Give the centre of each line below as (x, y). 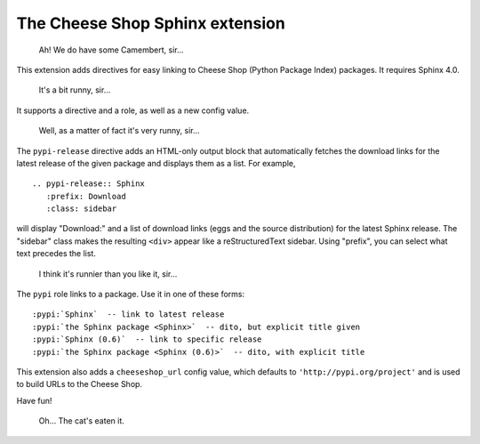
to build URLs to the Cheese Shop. (79, 384)
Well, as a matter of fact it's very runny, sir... (119, 131)
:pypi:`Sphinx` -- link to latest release (128, 315)
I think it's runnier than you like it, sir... (108, 274)
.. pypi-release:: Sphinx (89, 184)
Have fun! (34, 400)
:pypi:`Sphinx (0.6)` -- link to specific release (147, 339)
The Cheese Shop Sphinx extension (151, 23)
